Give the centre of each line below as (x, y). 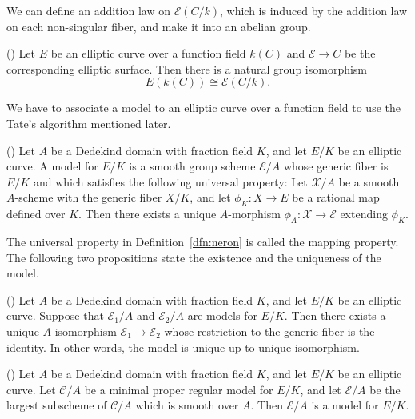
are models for (222, 315)
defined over (36, 214)
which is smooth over (187, 405)
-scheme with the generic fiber (88, 197)
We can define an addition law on (88, 10)
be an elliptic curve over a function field (148, 53)
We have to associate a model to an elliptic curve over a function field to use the (204, 108)
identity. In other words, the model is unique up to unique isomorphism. (183, 347)
